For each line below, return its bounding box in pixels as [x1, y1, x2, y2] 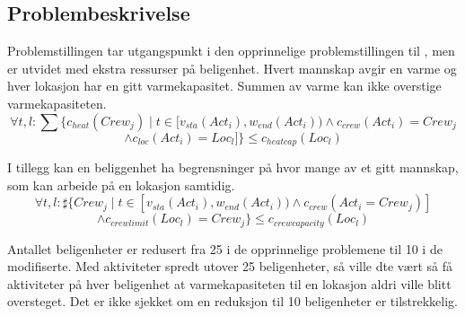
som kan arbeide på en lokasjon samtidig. [7, 175, 235, 194]
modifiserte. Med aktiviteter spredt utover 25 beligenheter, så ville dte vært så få [7, 257, 452, 276]
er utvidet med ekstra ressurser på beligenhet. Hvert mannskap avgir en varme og [7, 58, 457, 77]
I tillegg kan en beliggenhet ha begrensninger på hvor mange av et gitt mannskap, [7, 158, 459, 177]
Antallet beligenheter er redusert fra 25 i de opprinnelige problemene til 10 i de [7, 239, 443, 258]
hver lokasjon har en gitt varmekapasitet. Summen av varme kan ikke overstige [7, 76, 442, 95]
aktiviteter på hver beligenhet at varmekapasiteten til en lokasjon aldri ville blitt [7, 274, 452, 293]
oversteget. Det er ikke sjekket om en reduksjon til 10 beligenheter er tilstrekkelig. [7, 292, 458, 311]
